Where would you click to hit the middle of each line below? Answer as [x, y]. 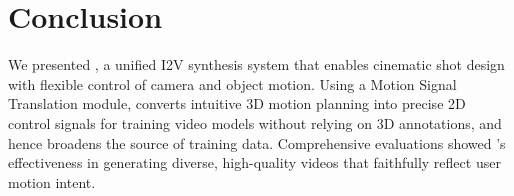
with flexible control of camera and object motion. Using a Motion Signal [232, 83]
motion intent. [52, 181]
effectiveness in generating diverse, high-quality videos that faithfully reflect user [254, 162]
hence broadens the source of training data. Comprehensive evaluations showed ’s [257, 142]
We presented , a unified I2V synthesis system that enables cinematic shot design [256, 64]
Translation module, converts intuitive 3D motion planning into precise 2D [237, 103]
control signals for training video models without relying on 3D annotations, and [255, 122]
